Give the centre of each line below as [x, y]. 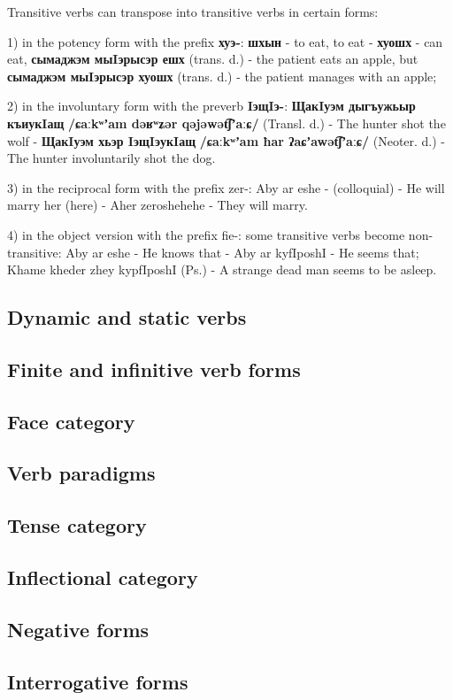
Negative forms [78, 629]
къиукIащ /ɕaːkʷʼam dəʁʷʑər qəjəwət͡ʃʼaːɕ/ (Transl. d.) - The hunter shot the [226, 123]
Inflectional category [103, 577]
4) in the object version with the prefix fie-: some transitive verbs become [206, 234]
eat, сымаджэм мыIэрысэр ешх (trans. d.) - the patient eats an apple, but [213, 59]
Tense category [77, 525]
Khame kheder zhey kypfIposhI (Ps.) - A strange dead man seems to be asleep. [222, 269]
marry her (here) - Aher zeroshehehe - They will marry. [157, 205]
